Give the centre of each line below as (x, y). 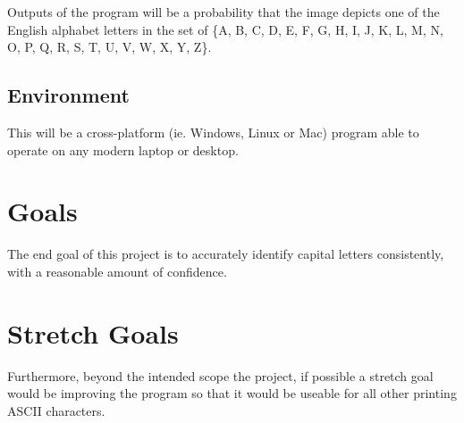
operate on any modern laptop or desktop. (123, 149)
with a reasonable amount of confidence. (117, 271)
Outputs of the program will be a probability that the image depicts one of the (224, 12)
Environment (68, 95)
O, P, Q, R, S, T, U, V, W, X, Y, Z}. (110, 47)
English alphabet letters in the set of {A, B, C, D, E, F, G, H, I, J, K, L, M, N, (225, 29)
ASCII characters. (56, 410)
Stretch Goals (93, 332)
